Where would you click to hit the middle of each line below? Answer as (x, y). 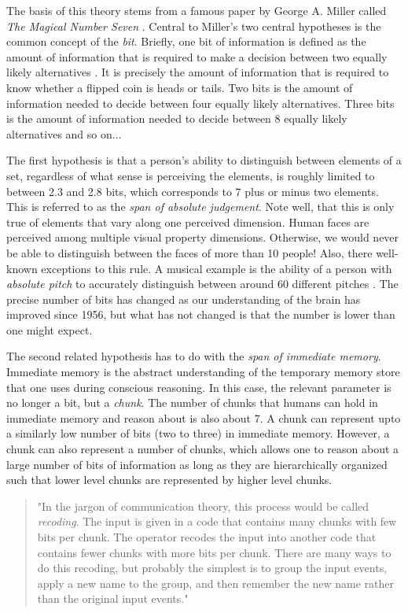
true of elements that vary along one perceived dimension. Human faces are (188, 222)
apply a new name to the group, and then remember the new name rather (216, 583)
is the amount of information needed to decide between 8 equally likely (177, 118)
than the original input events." (113, 598)
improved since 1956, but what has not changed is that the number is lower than (201, 314)
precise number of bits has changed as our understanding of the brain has (184, 299)
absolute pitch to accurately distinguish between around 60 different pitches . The (202, 284)
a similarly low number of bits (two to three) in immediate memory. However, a (198, 433)
